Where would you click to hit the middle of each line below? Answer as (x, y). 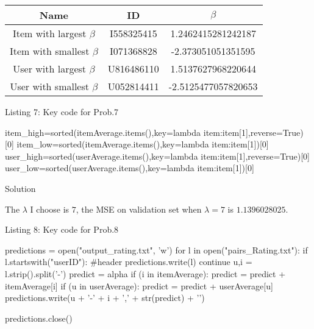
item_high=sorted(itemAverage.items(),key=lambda (103, 132)
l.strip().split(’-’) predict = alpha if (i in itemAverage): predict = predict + (145, 273)
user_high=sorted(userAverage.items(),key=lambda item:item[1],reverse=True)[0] (158, 156)
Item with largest (49, 33)
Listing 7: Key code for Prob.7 (62, 111)
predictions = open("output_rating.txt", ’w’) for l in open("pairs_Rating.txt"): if (156, 249)
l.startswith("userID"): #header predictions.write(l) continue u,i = (129, 262)
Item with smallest (50, 51)
